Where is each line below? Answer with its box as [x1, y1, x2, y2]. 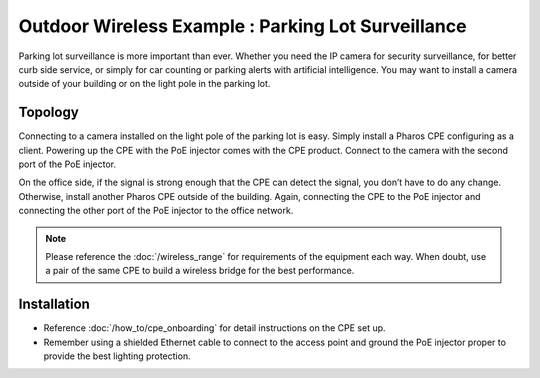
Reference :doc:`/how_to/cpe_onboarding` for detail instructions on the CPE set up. [43, 322, 386, 334]
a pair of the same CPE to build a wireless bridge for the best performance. [45, 265, 355, 277]
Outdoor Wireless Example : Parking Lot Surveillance [18, 15, 467, 37]
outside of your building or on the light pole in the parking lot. [18, 78, 271, 90]
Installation [18, 296, 90, 313]
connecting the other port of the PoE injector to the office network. [18, 205, 294, 217]
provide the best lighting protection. [43, 350, 191, 362]
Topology [18, 104, 79, 121]
